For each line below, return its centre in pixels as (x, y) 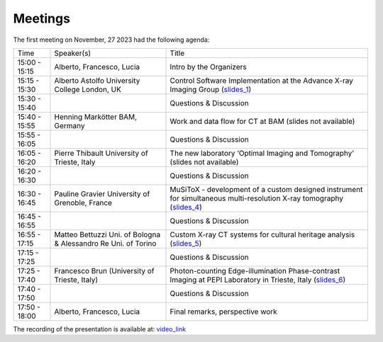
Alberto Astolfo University (97, 80)
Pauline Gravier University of (102, 193)
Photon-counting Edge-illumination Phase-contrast (255, 270)
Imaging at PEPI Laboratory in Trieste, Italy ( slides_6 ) (258, 280)
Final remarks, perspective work (224, 312)
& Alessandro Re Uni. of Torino (105, 243)
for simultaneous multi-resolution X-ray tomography (257, 198)
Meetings (42, 18)
